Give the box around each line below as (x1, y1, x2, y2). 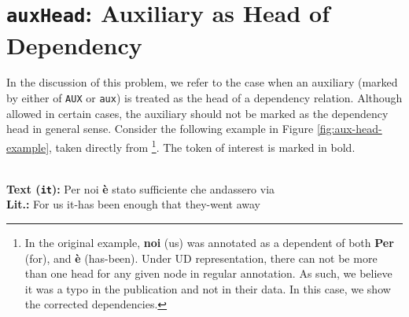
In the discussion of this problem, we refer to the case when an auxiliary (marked (6, 74, 398, 90)
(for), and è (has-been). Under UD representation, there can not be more (24, 249, 378, 266)
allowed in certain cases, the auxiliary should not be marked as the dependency (6, 105, 389, 121)
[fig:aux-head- (316, 120, 382, 137)
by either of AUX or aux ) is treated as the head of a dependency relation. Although (6, 90, 403, 106)
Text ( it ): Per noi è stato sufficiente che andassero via (6, 180, 275, 197)
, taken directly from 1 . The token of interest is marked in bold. (49, 136, 356, 155)
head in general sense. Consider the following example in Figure (6, 120, 314, 137)
